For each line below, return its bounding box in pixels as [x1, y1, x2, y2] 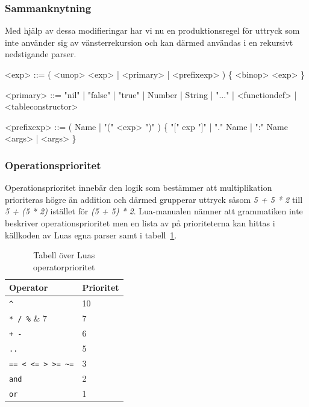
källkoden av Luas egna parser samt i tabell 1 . [5, 228, 177, 241]
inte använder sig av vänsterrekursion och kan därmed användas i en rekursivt [5, 36, 293, 48]
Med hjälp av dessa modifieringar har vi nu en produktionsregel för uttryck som [5, 24, 300, 37]
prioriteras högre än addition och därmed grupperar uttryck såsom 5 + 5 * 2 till [5, 193, 303, 205]
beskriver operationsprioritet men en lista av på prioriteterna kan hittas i [5, 216, 275, 229]
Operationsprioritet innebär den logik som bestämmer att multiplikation [5, 181, 272, 194]
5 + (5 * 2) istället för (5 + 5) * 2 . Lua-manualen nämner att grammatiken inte [5, 205, 303, 217]
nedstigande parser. [5, 48, 76, 60]
